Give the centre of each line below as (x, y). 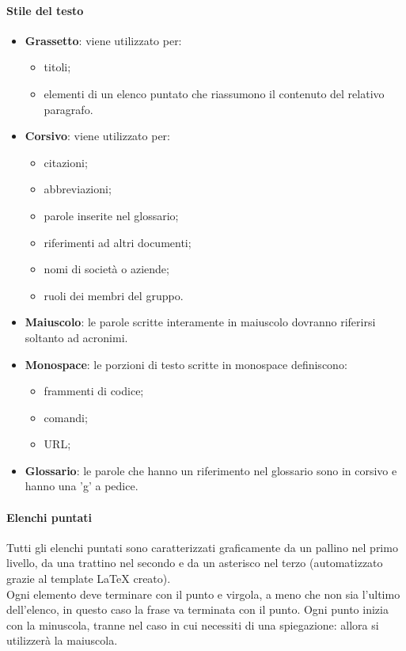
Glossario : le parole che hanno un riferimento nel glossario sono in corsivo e (211, 470)
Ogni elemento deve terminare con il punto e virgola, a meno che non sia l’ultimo (203, 594)
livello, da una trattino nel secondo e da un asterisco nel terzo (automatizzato (195, 563)
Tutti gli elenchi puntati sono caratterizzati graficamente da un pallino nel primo (202, 547)
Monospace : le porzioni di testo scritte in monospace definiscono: (186, 364)
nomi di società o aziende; (106, 269)
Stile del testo (45, 10)
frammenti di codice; (94, 391)
